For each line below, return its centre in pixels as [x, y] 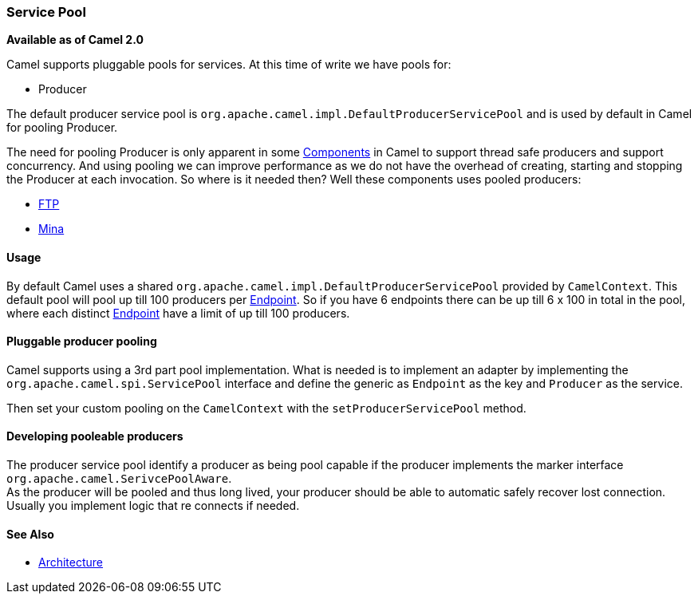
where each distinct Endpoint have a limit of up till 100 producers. [178, 313]
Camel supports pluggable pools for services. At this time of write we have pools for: [229, 65]
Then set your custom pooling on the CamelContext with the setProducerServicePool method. [266, 408]
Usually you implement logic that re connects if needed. [153, 506]
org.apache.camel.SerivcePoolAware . [119, 479]
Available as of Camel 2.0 [75, 40]
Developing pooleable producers [95, 436]
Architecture [71, 562]
